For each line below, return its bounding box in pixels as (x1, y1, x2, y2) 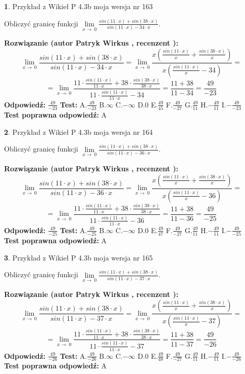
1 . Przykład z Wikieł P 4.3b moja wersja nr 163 (4, 1, 153, 11)
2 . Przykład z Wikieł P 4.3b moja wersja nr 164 (4, 126, 153, 137)
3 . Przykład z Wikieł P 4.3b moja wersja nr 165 (4, 252, 153, 263)
